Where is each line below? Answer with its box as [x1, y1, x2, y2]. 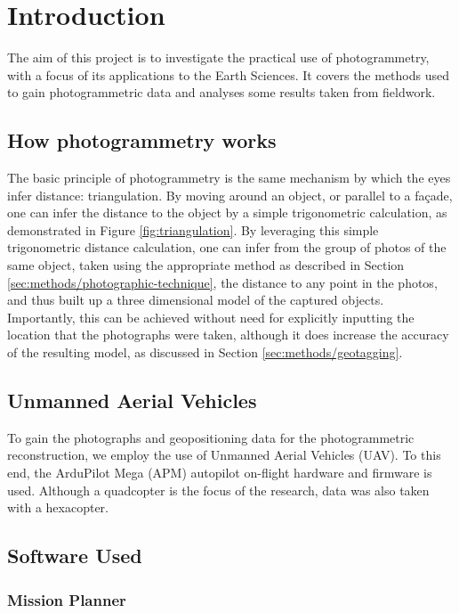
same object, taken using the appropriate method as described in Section [7, 256, 405, 274]
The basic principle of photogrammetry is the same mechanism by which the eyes [7, 168, 451, 187]
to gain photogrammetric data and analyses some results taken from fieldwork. [7, 83, 436, 102]
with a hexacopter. [7, 498, 109, 517]
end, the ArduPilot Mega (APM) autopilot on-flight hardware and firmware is [7, 463, 432, 482]
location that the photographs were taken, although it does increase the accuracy [7, 325, 449, 344]
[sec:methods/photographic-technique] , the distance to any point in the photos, [7, 273, 438, 291]
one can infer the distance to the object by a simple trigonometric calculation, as [7, 203, 447, 222]
